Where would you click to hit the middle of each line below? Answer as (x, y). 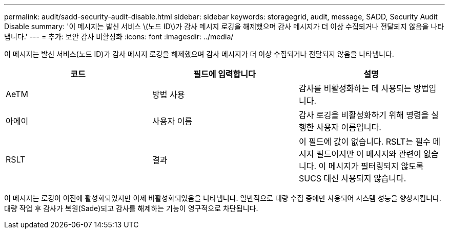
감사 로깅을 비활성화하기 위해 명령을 (364, 115)
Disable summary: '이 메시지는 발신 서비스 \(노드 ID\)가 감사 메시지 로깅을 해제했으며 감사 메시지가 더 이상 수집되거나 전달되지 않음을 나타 (224, 26)
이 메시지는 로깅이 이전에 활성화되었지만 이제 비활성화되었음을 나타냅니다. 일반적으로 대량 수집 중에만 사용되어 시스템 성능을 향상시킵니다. (223, 198)
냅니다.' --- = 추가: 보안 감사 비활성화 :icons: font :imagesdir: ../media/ (119, 37)
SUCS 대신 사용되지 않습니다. (352, 178)
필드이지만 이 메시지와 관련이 (369, 154)
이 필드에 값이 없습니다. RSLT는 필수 (364, 142)
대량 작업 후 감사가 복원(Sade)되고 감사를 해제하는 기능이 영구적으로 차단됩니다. (131, 208)
